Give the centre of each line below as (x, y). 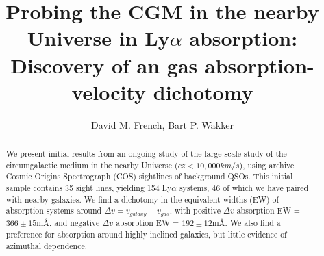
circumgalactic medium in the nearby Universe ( (92, 165)
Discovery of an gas (104, 65)
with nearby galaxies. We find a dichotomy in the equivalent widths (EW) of (142, 199)
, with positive (195, 210)
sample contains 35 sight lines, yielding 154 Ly (89, 188)
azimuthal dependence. (47, 245)
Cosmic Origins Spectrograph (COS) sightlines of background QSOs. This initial (149, 176)
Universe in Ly (98, 38)
